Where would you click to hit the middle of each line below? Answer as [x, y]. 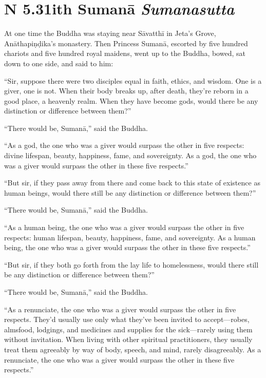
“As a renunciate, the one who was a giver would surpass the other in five [120, 309]
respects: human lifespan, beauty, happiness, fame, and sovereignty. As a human [130, 237]
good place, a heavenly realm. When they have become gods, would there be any [131, 100]
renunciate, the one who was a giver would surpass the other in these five [119, 359]
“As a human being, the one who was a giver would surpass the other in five [124, 227]
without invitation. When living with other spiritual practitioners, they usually [128, 339]
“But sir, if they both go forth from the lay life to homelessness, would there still [131, 264]
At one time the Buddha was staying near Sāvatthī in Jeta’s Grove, [110, 33]
